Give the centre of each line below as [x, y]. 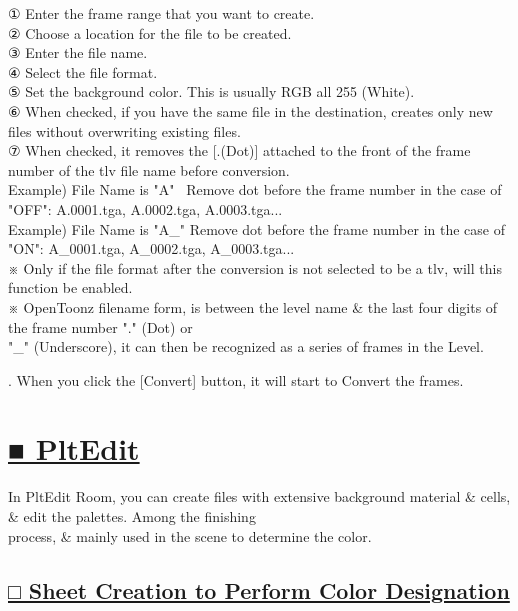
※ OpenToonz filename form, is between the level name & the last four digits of [253, 306]
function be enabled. [70, 287]
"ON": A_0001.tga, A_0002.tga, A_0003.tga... [151, 248]
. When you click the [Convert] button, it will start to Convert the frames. [236, 379]
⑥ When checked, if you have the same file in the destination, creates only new [250, 110]
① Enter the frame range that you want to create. [161, 13]
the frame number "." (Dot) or [100, 326]
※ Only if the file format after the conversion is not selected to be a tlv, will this [255, 267]
